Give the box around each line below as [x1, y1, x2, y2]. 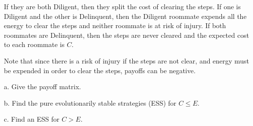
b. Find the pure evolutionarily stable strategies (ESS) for [4, 97, 177, 108]
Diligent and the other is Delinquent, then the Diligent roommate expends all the [4, 11, 247, 21]
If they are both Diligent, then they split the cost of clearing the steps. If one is [4, 1, 241, 11]
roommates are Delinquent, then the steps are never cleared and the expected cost [4, 30, 249, 40]
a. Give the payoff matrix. [4, 81, 81, 92]
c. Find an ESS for [4, 114, 60, 124]
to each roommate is [4, 39, 65, 49]
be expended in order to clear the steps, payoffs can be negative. [4, 65, 196, 75]
